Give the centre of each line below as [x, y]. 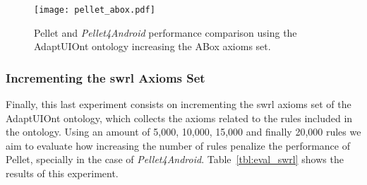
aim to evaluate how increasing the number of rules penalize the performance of [178, 145]
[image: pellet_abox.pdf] [95, 10]
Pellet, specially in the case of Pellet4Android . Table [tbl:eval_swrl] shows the [175, 159]
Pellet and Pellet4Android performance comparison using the [166, 32]
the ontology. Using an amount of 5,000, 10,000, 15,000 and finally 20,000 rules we [183, 132]
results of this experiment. [62, 173]
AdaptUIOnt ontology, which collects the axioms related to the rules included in [179, 118]
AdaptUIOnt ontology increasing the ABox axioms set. [152, 46]
